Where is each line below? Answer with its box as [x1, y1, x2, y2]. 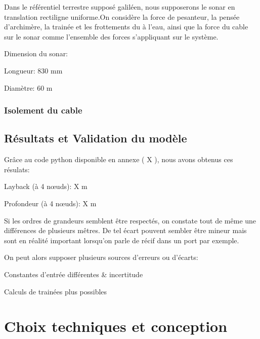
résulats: [4, 164, 30, 174]
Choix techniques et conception [4, 316, 228, 336]
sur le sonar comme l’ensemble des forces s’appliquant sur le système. [4, 31, 219, 42]
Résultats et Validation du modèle [4, 130, 187, 146]
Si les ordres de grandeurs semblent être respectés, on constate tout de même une [4, 215, 256, 225]
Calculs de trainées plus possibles [4, 286, 107, 296]
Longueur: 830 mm [4, 65, 63, 76]
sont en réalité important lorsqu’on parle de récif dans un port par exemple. [4, 235, 239, 245]
